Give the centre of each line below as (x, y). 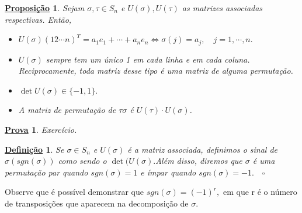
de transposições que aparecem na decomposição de (97, 203)
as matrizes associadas (222, 8)
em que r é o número (260, 192)
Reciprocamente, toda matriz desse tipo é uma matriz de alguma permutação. (156, 71)
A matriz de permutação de (67, 110)
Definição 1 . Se (34, 149)
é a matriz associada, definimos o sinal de (203, 149)
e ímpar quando (168, 172)
